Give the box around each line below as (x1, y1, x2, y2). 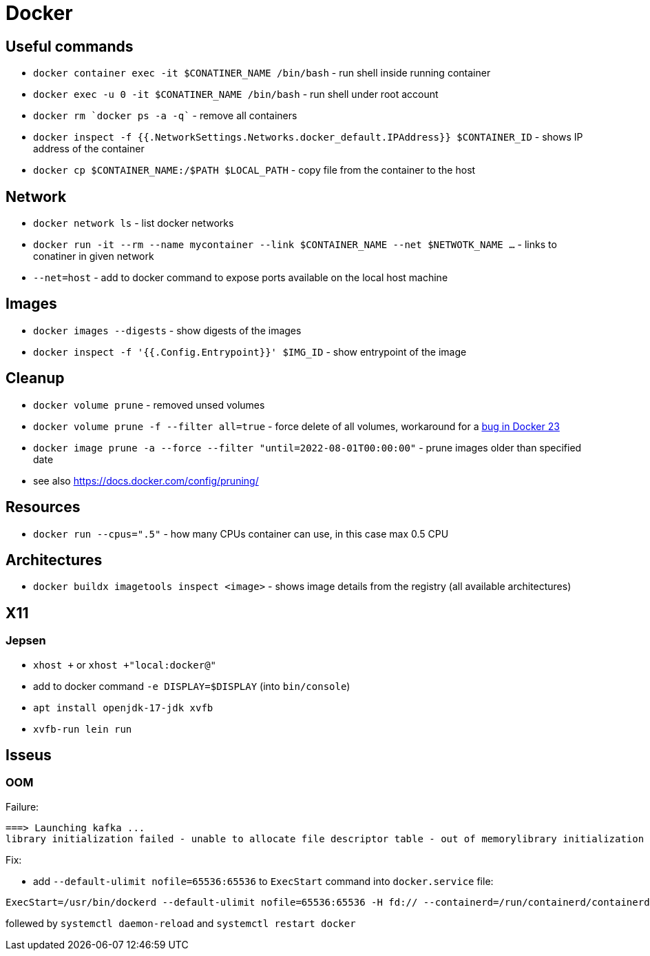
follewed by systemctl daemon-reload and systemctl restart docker (6, 917, 356, 929)
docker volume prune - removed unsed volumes (33, 398, 265, 411)
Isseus (6, 746, 52, 764)
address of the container (33, 143, 145, 155)
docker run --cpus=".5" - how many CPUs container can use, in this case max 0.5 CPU (33, 527, 449, 540)
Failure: (6, 800, 39, 813)
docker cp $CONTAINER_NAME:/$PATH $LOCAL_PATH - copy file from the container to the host (33, 164, 476, 176)
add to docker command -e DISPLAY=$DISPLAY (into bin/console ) (33, 680, 350, 692)
